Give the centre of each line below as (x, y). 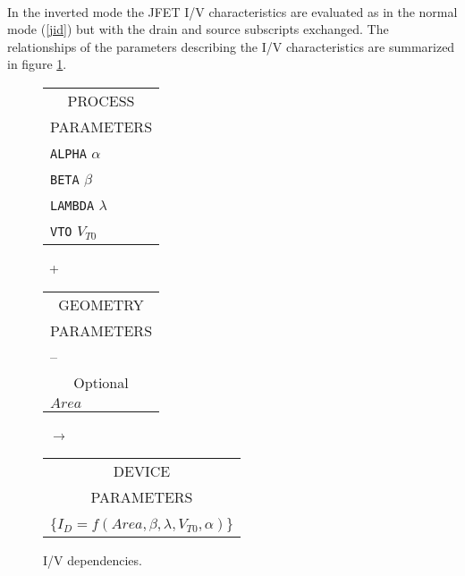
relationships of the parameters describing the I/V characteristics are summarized (231, 46)
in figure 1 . (37, 64)
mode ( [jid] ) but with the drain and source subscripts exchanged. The (198, 29)
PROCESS (101, 100)
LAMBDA (72, 205)
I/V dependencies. (93, 560)
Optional (101, 382)
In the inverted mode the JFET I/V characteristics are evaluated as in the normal (232, 11)
